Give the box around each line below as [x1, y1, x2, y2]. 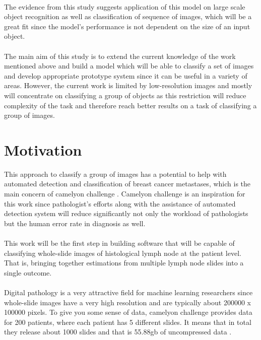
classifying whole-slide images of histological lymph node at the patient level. [4, 247, 241, 258]
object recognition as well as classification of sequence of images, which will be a [4, 11, 252, 22]
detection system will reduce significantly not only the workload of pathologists [4, 208, 248, 219]
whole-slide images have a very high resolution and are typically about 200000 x [4, 297, 251, 307]
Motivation [4, 139, 82, 160]
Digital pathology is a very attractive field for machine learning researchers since [4, 287, 253, 297]
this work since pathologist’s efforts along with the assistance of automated [4, 198, 236, 209]
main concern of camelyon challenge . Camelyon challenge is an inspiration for [4, 188, 245, 199]
